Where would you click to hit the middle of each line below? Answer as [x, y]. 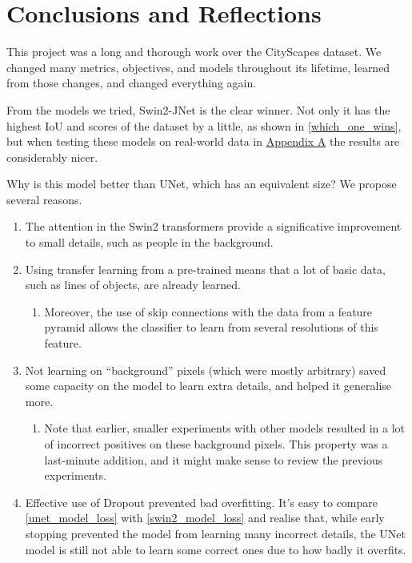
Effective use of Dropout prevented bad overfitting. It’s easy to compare [201, 502]
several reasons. [44, 199]
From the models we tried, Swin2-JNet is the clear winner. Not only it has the [198, 109]
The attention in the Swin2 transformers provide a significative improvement [213, 226]
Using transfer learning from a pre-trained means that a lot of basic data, [205, 269]
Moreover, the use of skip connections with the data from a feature [208, 311]
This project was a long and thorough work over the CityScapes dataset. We [194, 52]
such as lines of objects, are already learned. [133, 285]
